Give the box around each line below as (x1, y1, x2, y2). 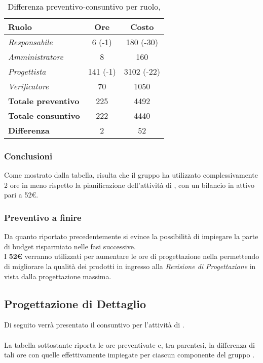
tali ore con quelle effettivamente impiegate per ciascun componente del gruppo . (4, 349, 255, 360)
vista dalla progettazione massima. (4, 271, 111, 281)
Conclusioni (4, 149, 53, 162)
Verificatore (8, 80, 49, 92)
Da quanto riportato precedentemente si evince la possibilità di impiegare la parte (4, 231, 258, 242)
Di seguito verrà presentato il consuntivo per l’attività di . (4, 319, 184, 330)
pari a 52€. (4, 189, 39, 200)
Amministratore (8, 51, 63, 62)
